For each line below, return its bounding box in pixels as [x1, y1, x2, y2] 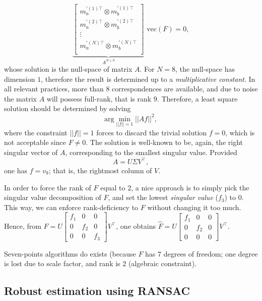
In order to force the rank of [4, 182, 91, 192]
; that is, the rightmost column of [48, 165, 152, 176]
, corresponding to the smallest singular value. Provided [65, 146, 237, 157]
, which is [225, 127, 255, 137]
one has [4, 165, 27, 176]
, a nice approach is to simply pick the [131, 182, 249, 192]
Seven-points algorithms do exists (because [4, 248, 136, 259]
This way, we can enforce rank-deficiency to [4, 202, 139, 212]
